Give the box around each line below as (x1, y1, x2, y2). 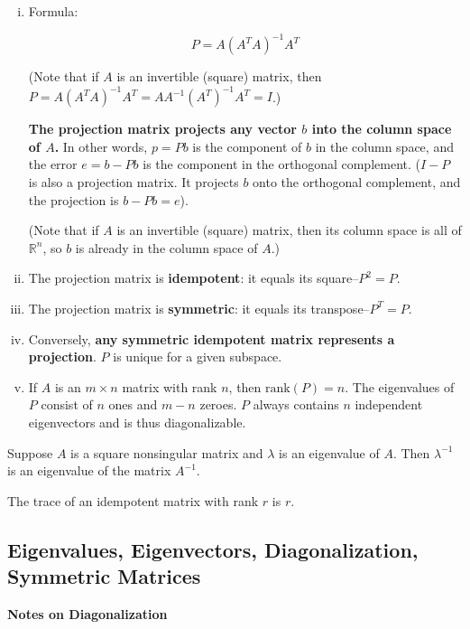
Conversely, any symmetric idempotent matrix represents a (28, 329, 395, 348)
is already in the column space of (75, 238, 258, 257)
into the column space (311, 119, 452, 138)
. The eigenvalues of (345, 377, 455, 396)
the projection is (28, 190, 119, 209)
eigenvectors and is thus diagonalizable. (28, 412, 246, 431)
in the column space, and (315, 136, 454, 155)
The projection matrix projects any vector (28, 119, 297, 138)
